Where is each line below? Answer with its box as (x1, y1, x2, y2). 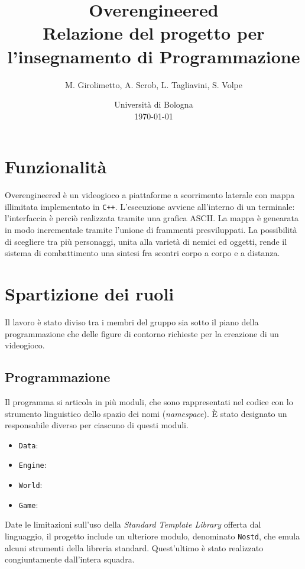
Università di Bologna (114, 98, 193, 111)
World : (18, 479, 43, 491)
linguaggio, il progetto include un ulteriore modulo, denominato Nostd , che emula (5, 529, 300, 542)
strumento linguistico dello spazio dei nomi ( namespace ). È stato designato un (5, 407, 287, 419)
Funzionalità (5, 154, 107, 179)
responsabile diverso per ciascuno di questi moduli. (5, 419, 189, 431)
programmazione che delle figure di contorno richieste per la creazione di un (5, 327, 279, 340)
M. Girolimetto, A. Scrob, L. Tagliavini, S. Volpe (65, 78, 242, 90)
